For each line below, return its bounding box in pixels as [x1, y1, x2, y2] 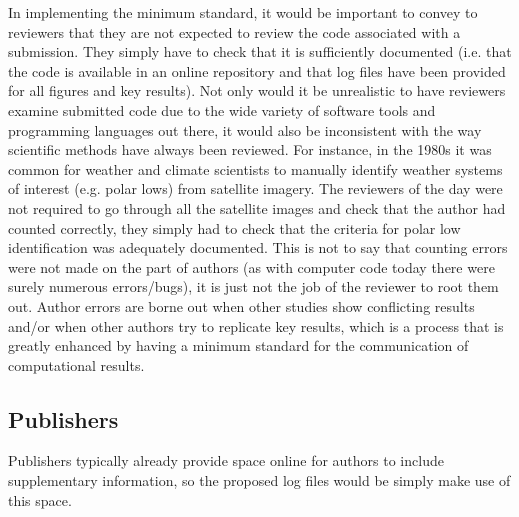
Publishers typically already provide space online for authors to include [8, 450, 444, 471]
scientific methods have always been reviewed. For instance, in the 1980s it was [8, 139, 492, 160]
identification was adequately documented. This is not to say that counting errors [8, 237, 508, 258]
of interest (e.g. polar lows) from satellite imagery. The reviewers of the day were [8, 178, 503, 199]
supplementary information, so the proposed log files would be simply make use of [8, 470, 511, 491]
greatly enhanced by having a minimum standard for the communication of [8, 335, 469, 356]
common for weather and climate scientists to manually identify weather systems [8, 158, 503, 179]
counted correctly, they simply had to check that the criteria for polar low [8, 217, 461, 238]
